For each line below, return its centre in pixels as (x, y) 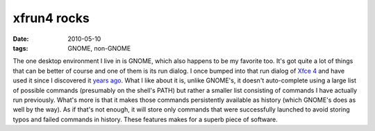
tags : (20, 48)
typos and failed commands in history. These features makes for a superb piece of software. (145, 119)
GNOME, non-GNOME (99, 48)
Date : (21, 39)
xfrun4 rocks (51, 18)
